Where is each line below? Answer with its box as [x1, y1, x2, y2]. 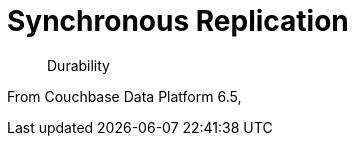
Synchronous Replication [7, 4, 349, 38]
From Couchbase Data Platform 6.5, [7, 87, 242, 105]
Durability [47, 56, 110, 74]
